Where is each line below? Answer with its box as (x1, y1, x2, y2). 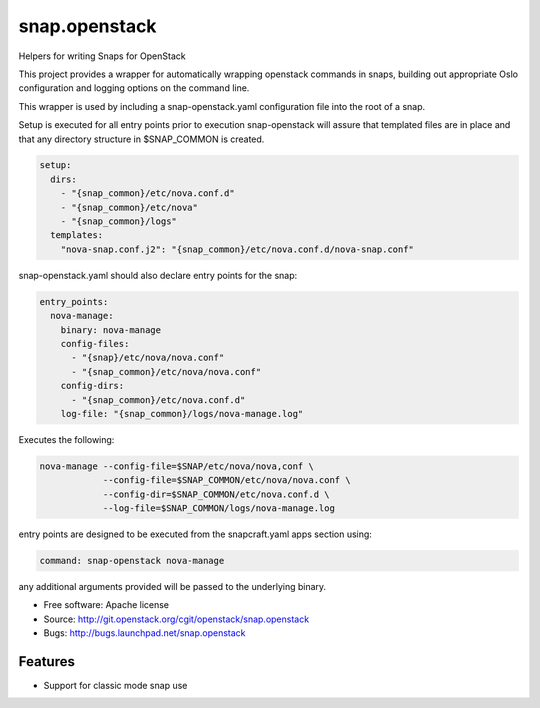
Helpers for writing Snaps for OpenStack (18, 50, 186, 62)
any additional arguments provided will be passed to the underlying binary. (18, 581, 327, 593)
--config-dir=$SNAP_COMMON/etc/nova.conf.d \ (102, 488, 330, 500)
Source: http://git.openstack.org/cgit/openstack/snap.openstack (43, 613, 310, 625)
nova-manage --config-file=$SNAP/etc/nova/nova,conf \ (39, 460, 314, 472)
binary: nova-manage (60, 324, 162, 335)
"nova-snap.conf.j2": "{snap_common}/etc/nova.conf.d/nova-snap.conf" (60, 243, 415, 255)
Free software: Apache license (43, 599, 170, 611)
